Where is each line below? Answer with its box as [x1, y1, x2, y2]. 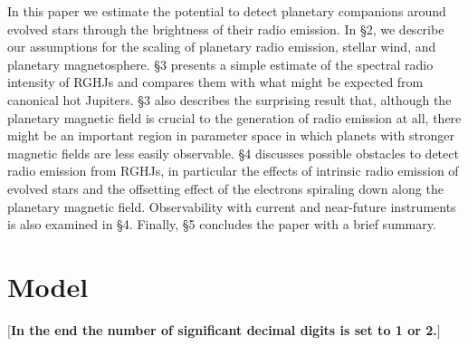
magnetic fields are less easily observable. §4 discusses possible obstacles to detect [7, 143, 459, 162]
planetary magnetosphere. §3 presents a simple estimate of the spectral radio [7, 54, 434, 73]
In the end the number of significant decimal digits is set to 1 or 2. [10, 320, 437, 339]
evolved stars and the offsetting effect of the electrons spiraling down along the [7, 178, 444, 197]
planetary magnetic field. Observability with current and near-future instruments [7, 197, 456, 216]
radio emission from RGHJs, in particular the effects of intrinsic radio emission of [7, 161, 459, 180]
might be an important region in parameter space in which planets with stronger [7, 126, 454, 145]
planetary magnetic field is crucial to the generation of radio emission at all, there [7, 108, 462, 127]
